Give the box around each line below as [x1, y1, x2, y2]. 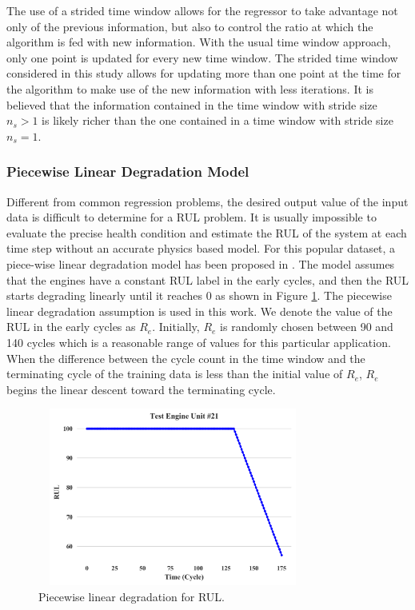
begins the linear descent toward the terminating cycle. [6, 381, 276, 397]
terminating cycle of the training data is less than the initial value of [6, 365, 343, 382]
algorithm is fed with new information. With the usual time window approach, [6, 34, 391, 50]
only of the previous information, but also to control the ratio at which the [6, 18, 373, 34]
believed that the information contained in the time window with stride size [6, 96, 377, 113]
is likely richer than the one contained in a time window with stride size [42, 112, 393, 129]
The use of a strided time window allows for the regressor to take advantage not [6, 2, 398, 18]
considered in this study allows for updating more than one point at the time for [6, 65, 401, 82]
